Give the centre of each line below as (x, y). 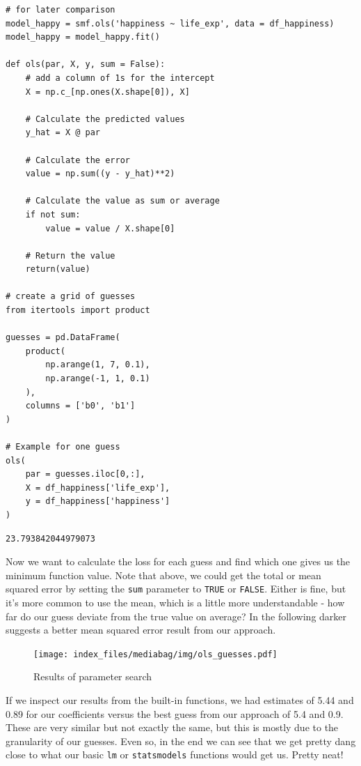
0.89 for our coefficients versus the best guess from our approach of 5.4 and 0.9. (175, 713)
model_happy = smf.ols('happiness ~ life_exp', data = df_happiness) (170, 23)
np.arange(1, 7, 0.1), (98, 365)
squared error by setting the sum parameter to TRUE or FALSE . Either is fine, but (176, 589)
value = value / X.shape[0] (110, 228)
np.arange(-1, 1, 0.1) (98, 379)
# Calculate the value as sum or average (122, 201)
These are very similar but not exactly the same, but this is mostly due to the (172, 727)
